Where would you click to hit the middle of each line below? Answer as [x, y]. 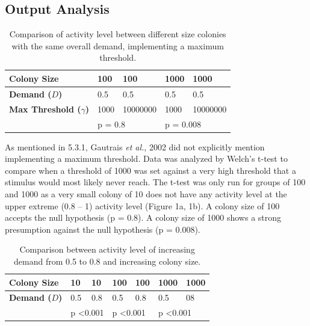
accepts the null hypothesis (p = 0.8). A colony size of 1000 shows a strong [143, 217]
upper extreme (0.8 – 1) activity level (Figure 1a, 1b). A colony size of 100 [142, 205]
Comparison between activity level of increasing [107, 249]
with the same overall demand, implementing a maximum [118, 45]
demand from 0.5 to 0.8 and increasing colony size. [107, 261]
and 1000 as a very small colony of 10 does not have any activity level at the [146, 193]
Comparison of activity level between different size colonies [118, 34]
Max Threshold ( [45, 109]
